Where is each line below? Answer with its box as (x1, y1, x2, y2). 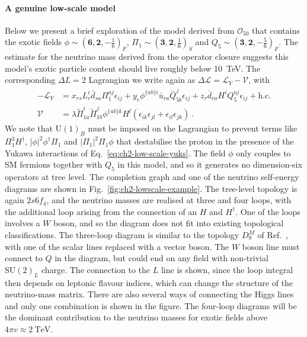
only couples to (236, 146, 291, 159)
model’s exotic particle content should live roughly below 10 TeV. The (5, 62, 261, 74)
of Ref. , (257, 229, 288, 241)
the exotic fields (5, 36, 62, 48)
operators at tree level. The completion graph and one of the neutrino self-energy (5, 171, 299, 183)
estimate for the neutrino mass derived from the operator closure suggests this (5, 50, 289, 63)
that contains (252, 24, 300, 36)
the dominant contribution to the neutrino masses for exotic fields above (5, 311, 267, 323)
